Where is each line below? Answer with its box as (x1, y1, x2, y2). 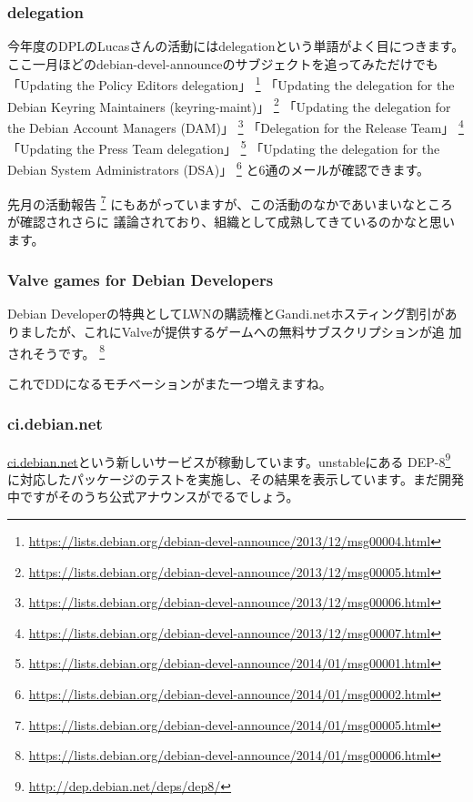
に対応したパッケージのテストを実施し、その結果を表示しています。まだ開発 (7, 469, 464, 488)
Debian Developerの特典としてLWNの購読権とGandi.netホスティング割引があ (7, 304, 458, 323)
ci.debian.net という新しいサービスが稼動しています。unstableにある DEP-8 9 (7, 449, 451, 471)
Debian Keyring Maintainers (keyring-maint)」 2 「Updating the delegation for (7, 94, 451, 116)
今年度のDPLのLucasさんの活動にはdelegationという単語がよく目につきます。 (7, 36, 465, 56)
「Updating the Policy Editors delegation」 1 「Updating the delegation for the (7, 73, 455, 95)
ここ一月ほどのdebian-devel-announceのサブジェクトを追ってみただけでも (7, 54, 438, 73)
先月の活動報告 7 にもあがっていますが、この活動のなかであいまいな (7, 191, 416, 213)
